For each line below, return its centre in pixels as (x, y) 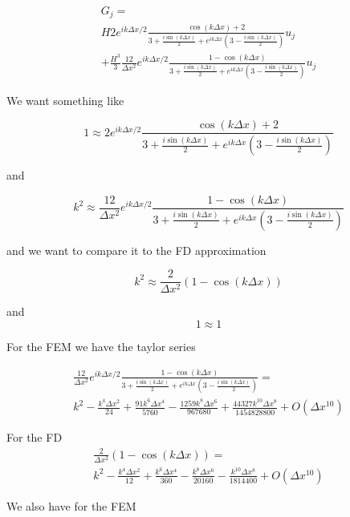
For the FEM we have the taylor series (101, 347)
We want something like (65, 100)
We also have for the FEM (71, 505)
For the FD (35, 437)
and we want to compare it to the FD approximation (136, 250)
